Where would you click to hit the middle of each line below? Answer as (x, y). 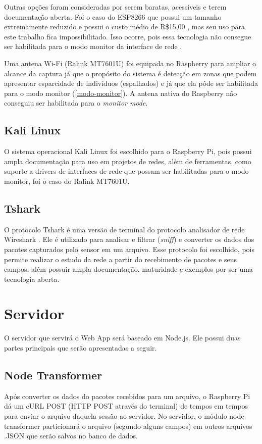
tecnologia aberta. (32, 279)
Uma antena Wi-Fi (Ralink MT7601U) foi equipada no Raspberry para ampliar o (130, 63)
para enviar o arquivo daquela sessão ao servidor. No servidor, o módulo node (124, 415)
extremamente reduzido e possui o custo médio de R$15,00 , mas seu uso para (125, 27)
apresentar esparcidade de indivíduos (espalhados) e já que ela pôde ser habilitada (131, 83)
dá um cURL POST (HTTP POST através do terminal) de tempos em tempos (126, 406)
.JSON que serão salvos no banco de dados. (71, 436)
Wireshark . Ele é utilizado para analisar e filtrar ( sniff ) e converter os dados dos (129, 239)
